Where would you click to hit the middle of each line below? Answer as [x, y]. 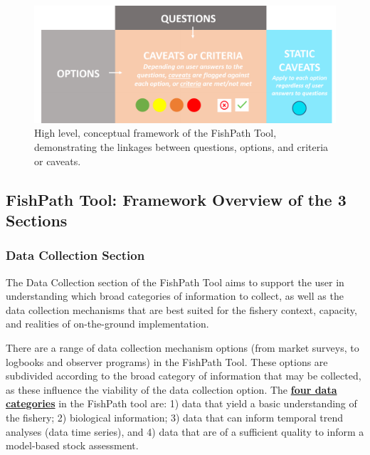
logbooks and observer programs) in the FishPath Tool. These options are [167, 361]
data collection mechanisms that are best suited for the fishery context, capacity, [181, 309]
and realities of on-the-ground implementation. [107, 324]
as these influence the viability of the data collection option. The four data [171, 389]
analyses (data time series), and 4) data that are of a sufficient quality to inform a [185, 431]
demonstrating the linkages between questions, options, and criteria [181, 146]
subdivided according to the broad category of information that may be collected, [184, 376]
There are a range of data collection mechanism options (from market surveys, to [183, 347]
